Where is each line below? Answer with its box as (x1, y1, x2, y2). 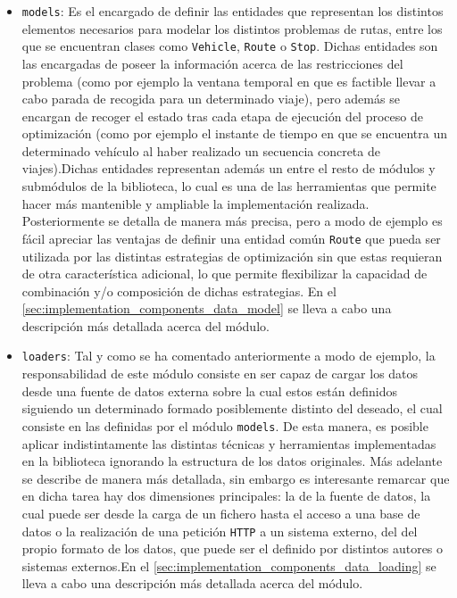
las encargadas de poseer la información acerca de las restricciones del (21, 54, 403, 72)
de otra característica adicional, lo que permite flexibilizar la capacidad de (21, 264, 428, 283)
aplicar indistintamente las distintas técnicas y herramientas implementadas (21, 434, 436, 453)
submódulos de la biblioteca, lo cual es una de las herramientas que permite (21, 177, 436, 195)
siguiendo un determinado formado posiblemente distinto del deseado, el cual (21, 399, 443, 418)
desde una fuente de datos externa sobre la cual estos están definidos (21, 381, 397, 400)
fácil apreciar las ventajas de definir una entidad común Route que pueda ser (21, 228, 441, 247)
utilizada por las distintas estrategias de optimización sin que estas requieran (21, 246, 443, 265)
